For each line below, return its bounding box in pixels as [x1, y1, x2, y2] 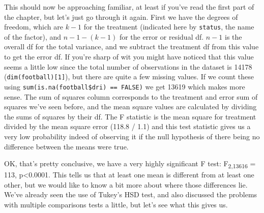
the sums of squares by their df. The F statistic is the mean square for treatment [4, 111, 256, 121]
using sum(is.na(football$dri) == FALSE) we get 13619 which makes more [4, 81, 245, 92]
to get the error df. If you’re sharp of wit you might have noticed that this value [4, 51, 254, 62]
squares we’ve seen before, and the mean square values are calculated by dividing [4, 101, 257, 112]
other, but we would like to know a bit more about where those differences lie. [4, 179, 248, 190]
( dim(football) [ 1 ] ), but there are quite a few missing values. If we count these [4, 71, 254, 82]
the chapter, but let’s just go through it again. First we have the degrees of [4, 11, 238, 22]
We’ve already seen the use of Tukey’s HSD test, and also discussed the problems [4, 189, 257, 200]
